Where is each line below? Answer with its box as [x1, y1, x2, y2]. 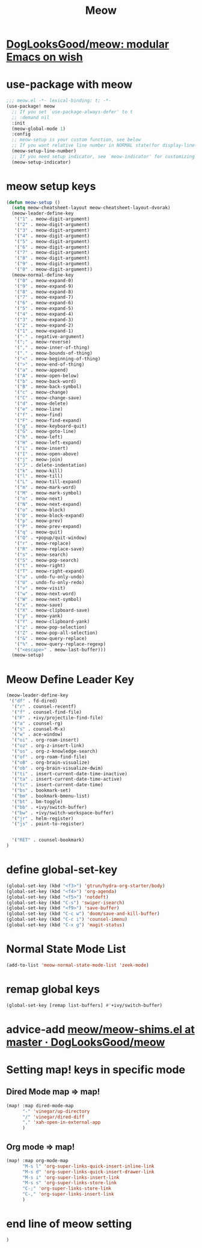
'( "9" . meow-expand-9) [14, 283, 74, 289]
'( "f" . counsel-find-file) [11, 709, 82, 715]
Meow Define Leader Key [6, 672, 135, 686]
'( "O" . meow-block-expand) [14, 512, 85, 518]
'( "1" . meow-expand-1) [14, 328, 74, 334]
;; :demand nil [11, 114, 50, 120]
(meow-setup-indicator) [11, 159, 71, 165]
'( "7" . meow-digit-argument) [14, 250, 90, 256]
